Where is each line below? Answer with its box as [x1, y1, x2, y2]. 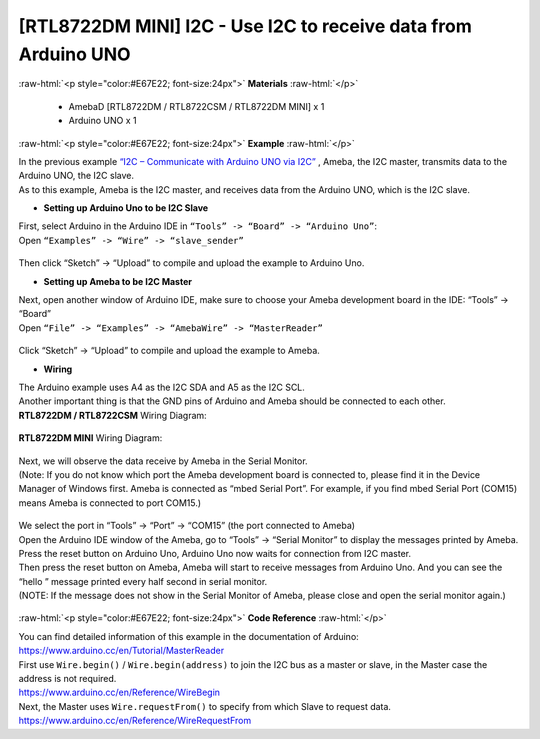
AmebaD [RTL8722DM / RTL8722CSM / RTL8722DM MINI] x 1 [68, 100, 325, 112]
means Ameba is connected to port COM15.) [18, 496, 202, 509]
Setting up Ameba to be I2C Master [43, 275, 192, 287]
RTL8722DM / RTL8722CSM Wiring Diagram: [18, 409, 207, 421]
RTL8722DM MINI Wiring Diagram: [18, 432, 163, 444]
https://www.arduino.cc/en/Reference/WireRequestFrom [18, 715, 252, 727]
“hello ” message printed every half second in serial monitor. [18, 575, 268, 587]
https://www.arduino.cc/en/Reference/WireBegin [18, 686, 220, 699]
